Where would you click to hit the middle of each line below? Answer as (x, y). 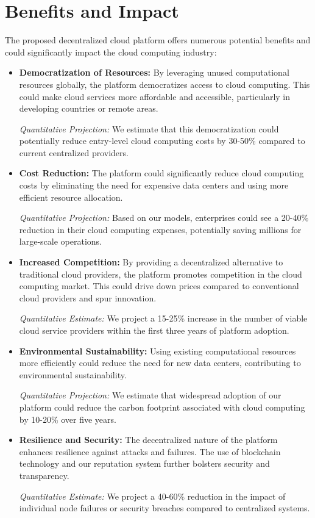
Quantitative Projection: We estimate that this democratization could (149, 128)
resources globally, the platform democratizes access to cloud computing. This (165, 84)
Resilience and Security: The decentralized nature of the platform (148, 440)
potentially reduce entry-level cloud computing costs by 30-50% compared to (162, 141)
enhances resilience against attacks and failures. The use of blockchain (150, 451)
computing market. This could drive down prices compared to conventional (159, 286)
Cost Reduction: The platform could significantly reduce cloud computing (161, 173)
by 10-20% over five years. (68, 419)
